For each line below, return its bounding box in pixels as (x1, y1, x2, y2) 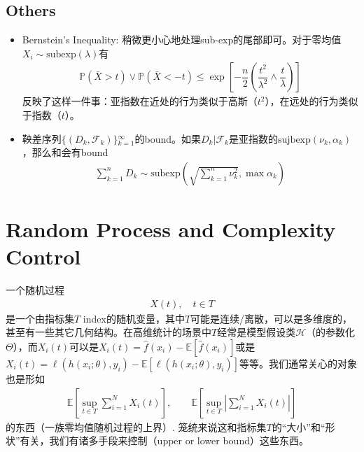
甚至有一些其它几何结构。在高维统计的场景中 (6, 325, 211, 339)
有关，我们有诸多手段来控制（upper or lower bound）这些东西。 (20, 433, 309, 448)
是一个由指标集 (6, 311, 74, 325)
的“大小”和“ (272, 419, 325, 434)
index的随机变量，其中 (83, 311, 185, 325)
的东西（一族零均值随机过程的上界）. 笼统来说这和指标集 (6, 419, 267, 434)
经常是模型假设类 (217, 325, 296, 339)
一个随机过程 (6, 283, 64, 297)
